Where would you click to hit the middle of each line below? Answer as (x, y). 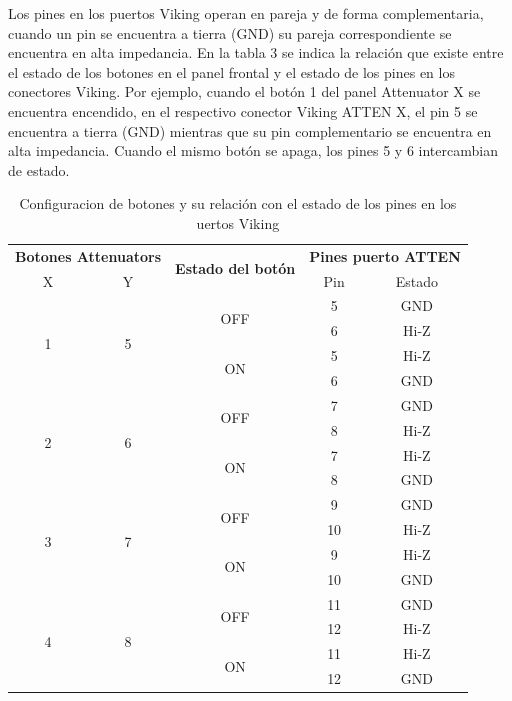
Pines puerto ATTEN (385, 255)
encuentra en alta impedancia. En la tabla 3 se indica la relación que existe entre (256, 52)
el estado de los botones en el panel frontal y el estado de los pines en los (231, 71)
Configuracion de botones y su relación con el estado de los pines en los (238, 203)
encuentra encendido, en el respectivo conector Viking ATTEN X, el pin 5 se (243, 110)
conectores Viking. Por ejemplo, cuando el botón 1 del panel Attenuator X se (244, 91)
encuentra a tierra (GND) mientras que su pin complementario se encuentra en (250, 130)
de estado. (39, 169)
